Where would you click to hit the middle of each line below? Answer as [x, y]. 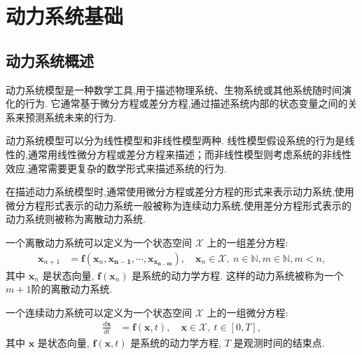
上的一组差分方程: [248, 242]
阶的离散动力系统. [72, 289]
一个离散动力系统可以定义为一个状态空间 [99, 242]
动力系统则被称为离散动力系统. [76, 219]
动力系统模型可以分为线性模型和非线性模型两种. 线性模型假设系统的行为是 [175, 140]
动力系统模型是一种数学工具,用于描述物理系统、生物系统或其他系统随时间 [174, 89]
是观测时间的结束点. [279, 342]
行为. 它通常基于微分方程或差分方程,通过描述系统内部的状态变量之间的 [186, 103]
